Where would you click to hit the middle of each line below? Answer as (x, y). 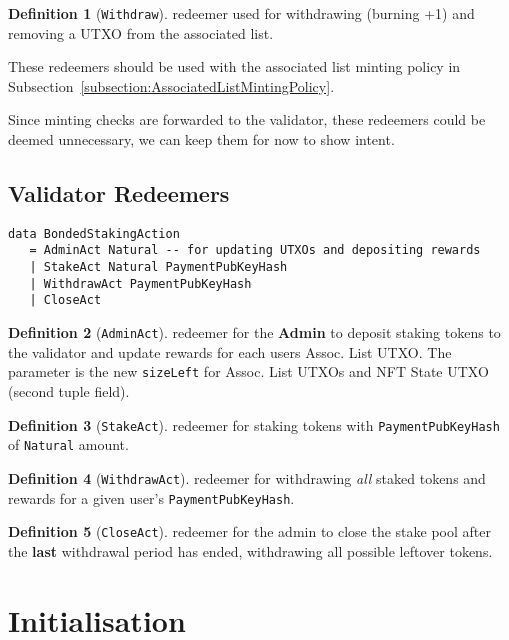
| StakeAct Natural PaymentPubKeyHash (158, 267)
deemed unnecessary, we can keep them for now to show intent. (201, 139)
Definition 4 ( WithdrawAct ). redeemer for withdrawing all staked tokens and (247, 477)
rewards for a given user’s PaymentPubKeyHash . (151, 497)
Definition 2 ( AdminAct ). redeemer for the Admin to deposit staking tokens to (254, 332)
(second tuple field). (69, 391)
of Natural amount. (68, 444)
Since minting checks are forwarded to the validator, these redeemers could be (247, 119)
